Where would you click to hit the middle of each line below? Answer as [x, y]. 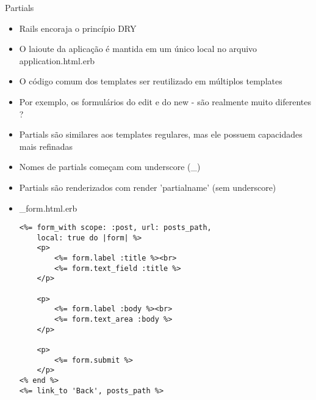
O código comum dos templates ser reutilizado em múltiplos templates [151, 81]
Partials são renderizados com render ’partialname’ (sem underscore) [148, 187]
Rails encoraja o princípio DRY [78, 28]
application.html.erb [57, 60]
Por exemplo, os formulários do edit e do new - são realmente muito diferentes [165, 101]
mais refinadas [46, 146]
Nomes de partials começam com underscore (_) [110, 167]
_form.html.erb [48, 208]
